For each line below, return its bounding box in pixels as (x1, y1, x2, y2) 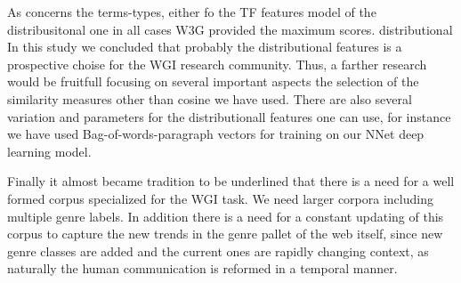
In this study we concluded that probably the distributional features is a (7, 37, 402, 56)
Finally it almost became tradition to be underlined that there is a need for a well (7, 172, 455, 190)
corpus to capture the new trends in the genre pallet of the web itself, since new (7, 224, 443, 243)
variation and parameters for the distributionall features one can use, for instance (7, 107, 451, 125)
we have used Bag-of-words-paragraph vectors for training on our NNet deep (7, 125, 425, 143)
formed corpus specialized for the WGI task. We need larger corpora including (7, 189, 433, 207)
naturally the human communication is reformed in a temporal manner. (7, 259, 398, 278)
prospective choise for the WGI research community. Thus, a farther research (7, 54, 427, 73)
